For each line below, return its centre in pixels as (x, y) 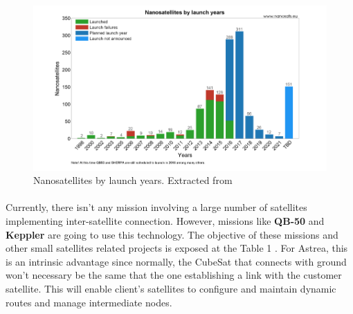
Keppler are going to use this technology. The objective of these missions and (172, 234)
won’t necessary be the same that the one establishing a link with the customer (174, 275)
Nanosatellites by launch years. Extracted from (133, 180)
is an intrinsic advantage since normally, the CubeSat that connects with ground (176, 261)
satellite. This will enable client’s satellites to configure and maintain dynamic (171, 288)
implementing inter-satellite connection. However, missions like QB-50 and (165, 221)
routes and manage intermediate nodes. (89, 302)
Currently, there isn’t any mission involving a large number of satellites (156, 207)
